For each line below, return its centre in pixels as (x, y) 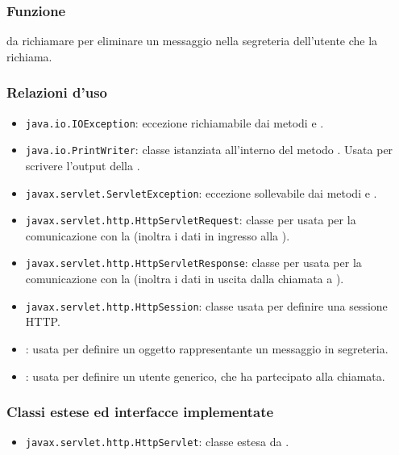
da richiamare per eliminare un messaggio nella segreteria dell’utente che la (192, 41)
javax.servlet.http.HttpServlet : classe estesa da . (157, 442)
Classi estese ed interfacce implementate (140, 412)
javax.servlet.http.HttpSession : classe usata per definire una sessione (206, 305)
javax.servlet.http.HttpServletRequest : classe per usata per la (191, 220)
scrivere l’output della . (83, 165)
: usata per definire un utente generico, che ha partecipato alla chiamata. (205, 376)
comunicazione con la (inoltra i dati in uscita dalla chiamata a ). (185, 279)
